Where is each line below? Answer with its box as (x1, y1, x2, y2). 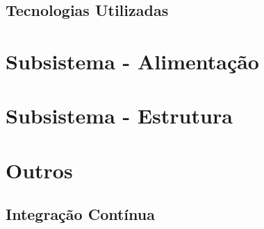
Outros (6, 155, 73, 184)
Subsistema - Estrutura (6, 101, 233, 130)
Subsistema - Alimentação (6, 46, 259, 75)
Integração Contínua (6, 203, 155, 225)
